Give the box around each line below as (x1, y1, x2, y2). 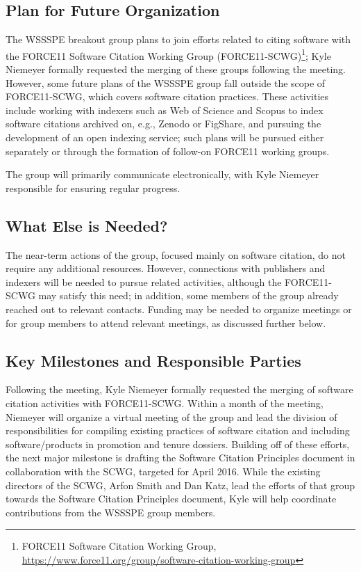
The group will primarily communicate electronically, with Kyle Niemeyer (6, 167, 319, 182)
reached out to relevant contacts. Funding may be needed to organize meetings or (6, 301, 352, 316)
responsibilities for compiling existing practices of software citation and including (6, 423, 350, 438)
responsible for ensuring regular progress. (6, 180, 180, 195)
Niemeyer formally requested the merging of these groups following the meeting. (6, 62, 346, 77)
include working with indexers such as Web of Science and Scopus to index (6, 102, 324, 117)
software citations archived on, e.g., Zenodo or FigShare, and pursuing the (6, 116, 321, 131)
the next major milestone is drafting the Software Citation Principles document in (6, 450, 355, 465)
